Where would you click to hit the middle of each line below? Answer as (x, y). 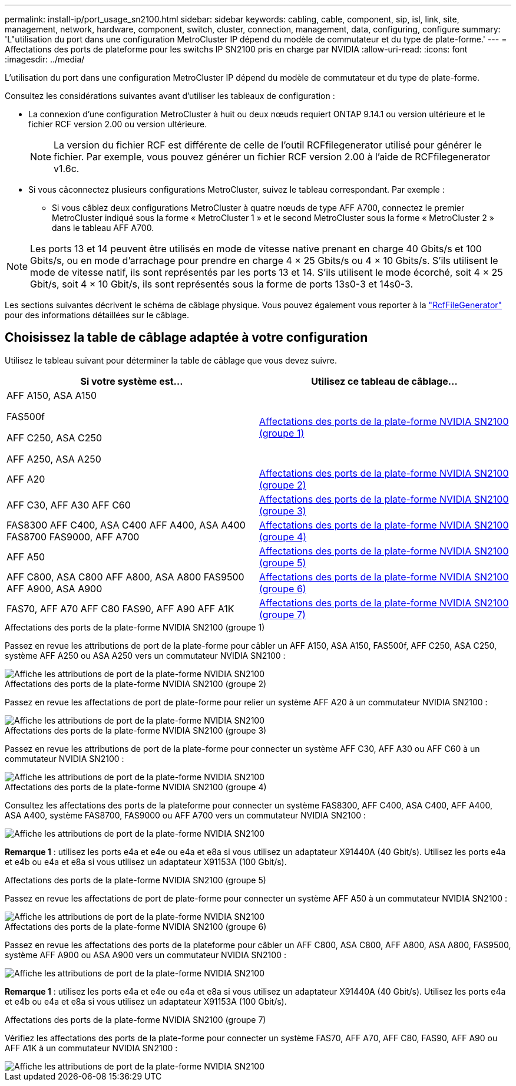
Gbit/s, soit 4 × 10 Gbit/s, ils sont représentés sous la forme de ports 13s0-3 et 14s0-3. (222, 284)
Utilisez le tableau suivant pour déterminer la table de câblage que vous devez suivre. (171, 360)
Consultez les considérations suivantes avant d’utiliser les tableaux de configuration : (170, 96)
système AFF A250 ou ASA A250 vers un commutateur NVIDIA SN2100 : (145, 655)
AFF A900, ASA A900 (54, 588)
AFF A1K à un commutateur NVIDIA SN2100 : (91, 1048)
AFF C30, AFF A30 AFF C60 (69, 505)
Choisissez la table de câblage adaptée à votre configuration (186, 338)
